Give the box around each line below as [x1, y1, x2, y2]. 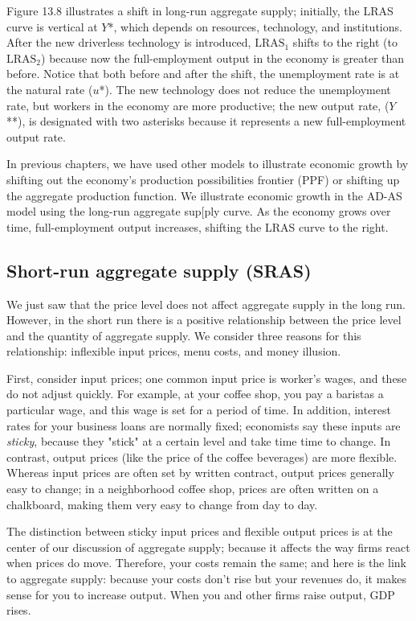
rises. [6, 602, 31, 619]
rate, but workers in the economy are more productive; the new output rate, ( [6, 97, 389, 113]
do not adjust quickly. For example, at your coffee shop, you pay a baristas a [6, 385, 384, 402]
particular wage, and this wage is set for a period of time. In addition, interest [6, 401, 391, 418]
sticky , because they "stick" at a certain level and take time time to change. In [6, 433, 391, 450]
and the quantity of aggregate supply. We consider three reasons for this [6, 327, 361, 343]
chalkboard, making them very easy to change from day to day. [6, 496, 318, 512]
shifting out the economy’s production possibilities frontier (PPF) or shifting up [6, 171, 400, 187]
